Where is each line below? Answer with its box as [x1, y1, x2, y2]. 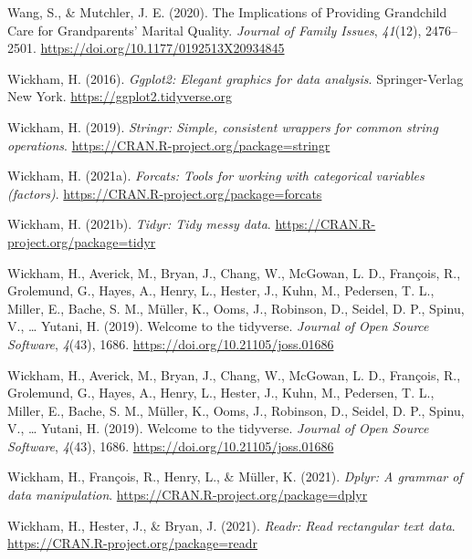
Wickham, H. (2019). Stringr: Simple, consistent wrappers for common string [7, 117, 438, 136]
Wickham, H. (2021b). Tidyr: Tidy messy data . [7, 214, 271, 233]
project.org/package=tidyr [7, 232, 156, 251]
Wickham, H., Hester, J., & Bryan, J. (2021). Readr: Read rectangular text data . [7, 515, 456, 534]
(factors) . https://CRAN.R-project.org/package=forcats [7, 183, 322, 202]
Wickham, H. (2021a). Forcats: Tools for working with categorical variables [7, 166, 425, 185]
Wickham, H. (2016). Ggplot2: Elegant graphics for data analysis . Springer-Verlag [7, 68, 464, 88]
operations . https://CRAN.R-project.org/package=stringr [7, 135, 330, 154]
